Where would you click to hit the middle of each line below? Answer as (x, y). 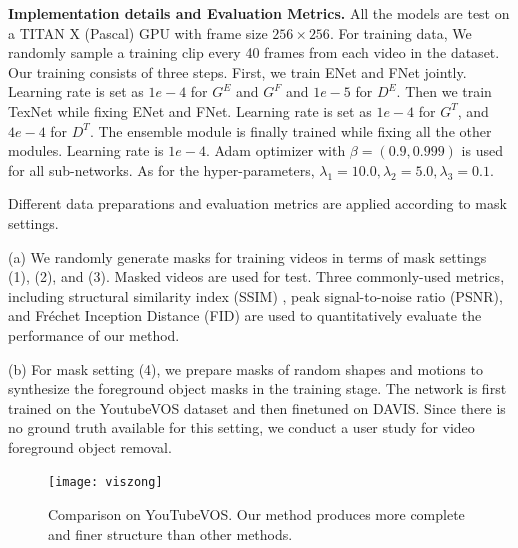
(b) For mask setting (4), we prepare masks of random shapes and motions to (245, 368)
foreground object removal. (90, 446)
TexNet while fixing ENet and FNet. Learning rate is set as (190, 110)
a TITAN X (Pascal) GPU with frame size (138, 32)
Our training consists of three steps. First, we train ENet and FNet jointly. (237, 71)
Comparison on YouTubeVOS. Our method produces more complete (256, 514)
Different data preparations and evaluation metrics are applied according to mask (257, 203)
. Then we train (444, 91)
